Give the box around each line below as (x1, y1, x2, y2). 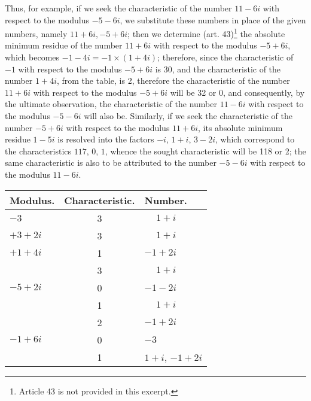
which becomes (5, 51, 60, 63)
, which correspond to (215, 133, 295, 145)
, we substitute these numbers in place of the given (120, 13, 306, 26)
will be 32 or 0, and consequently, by (170, 86, 305, 98)
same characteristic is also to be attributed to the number (5, 156, 217, 169)
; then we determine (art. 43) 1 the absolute (127, 26, 285, 40)
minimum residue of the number (5, 39, 123, 51)
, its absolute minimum (198, 121, 283, 133)
